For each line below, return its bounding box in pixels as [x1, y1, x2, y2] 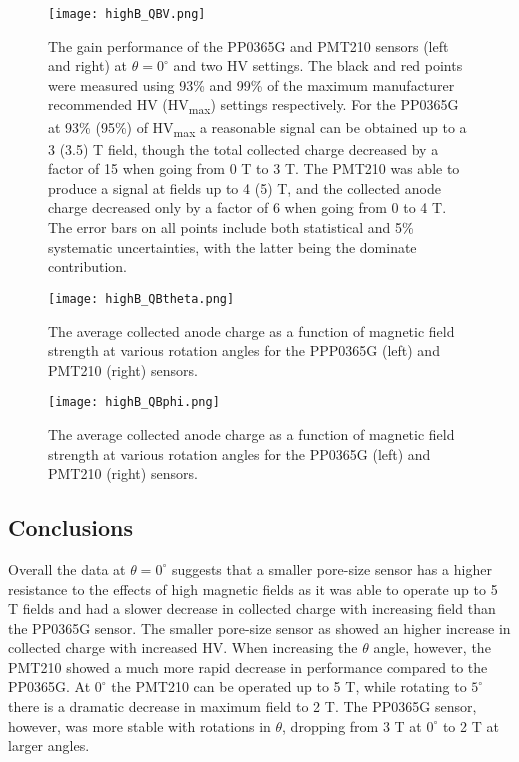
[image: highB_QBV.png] [48, 7, 206, 21]
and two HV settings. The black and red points [173, 55, 463, 76]
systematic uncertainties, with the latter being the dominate [48, 236, 417, 257]
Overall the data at [8, 558, 126, 579]
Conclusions [8, 512, 134, 543]
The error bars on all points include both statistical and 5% [48, 217, 414, 238]
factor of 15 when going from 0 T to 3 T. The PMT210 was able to [48, 158, 460, 179]
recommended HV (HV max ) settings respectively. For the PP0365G [48, 94, 459, 118]
